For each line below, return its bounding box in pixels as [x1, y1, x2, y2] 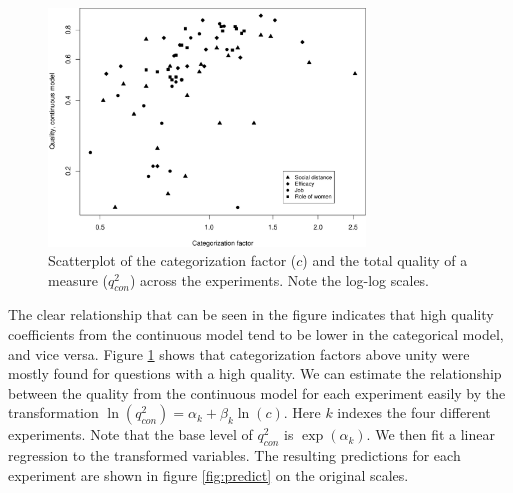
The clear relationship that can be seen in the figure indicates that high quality [8, 304, 494, 325]
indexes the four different [337, 402, 491, 423]
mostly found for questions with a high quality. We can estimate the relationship [8, 363, 502, 384]
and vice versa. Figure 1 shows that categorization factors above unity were [8, 343, 470, 364]
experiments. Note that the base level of [8, 424, 253, 445]
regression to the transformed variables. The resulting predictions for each [8, 445, 461, 466]
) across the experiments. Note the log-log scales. [129, 269, 430, 290]
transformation [8, 402, 99, 423]
